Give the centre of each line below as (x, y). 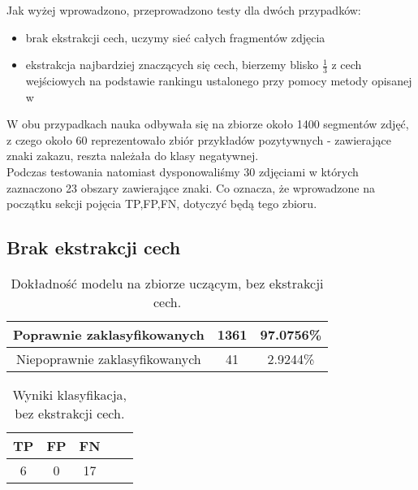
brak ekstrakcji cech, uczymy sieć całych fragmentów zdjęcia (175, 37)
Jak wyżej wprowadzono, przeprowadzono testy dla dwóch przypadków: (184, 10)
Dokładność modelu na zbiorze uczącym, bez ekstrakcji (167, 283)
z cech (347, 65)
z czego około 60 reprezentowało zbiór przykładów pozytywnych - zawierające (199, 139)
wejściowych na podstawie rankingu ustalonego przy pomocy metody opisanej (219, 81)
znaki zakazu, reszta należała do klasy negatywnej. (133, 156)
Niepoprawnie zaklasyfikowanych (109, 358)
